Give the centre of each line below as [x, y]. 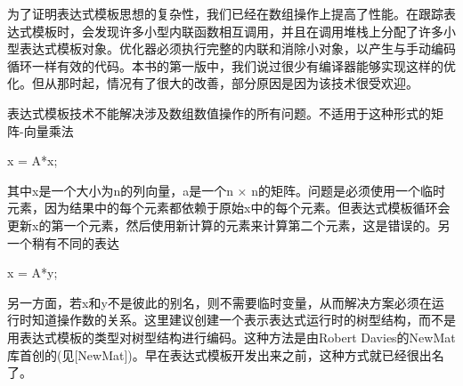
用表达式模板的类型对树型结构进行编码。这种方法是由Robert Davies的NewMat [231, 337]
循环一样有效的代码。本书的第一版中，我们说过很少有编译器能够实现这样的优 [231, 65]
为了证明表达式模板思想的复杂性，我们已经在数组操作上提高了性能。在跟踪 [225, 13]
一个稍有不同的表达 [63, 242]
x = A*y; [32, 273]
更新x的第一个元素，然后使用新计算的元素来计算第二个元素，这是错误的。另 [229, 225]
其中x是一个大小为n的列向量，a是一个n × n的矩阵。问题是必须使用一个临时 [226, 190]
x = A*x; [32, 161]
